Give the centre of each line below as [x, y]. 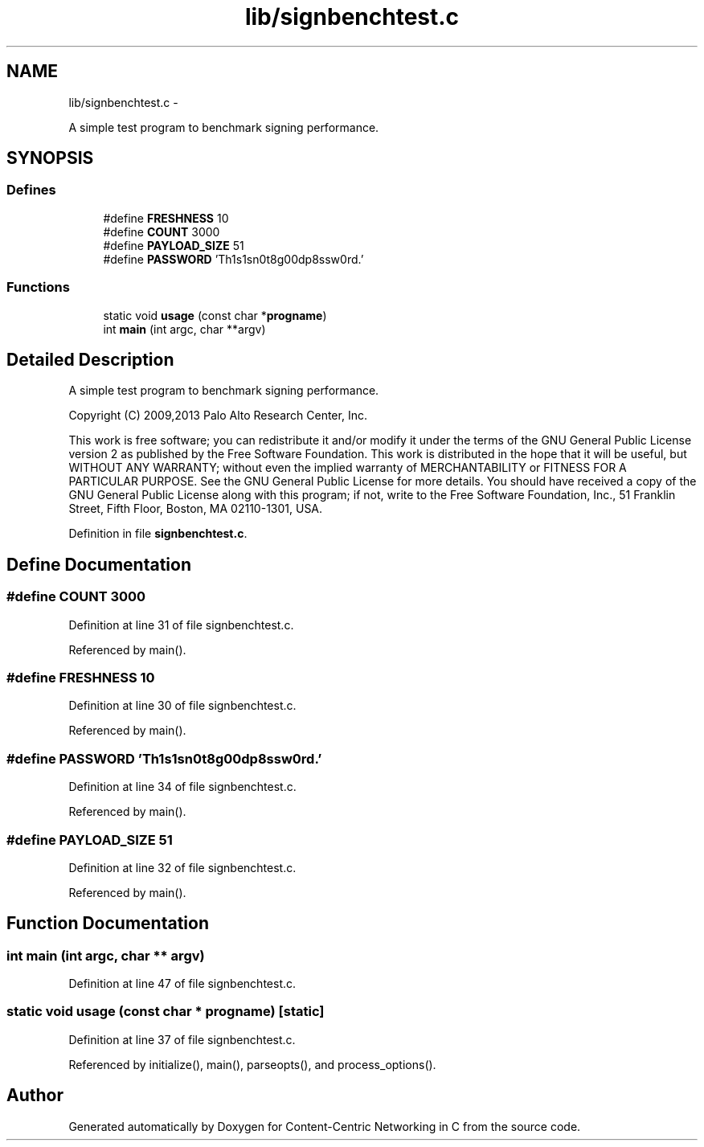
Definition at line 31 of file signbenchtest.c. [181, 625]
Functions [38, 287]
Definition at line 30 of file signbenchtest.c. [182, 706]
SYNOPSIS [50, 158]
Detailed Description [90, 359]
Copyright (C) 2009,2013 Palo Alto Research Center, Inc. [218, 416]
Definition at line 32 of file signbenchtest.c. [182, 867]
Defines [31, 190]
